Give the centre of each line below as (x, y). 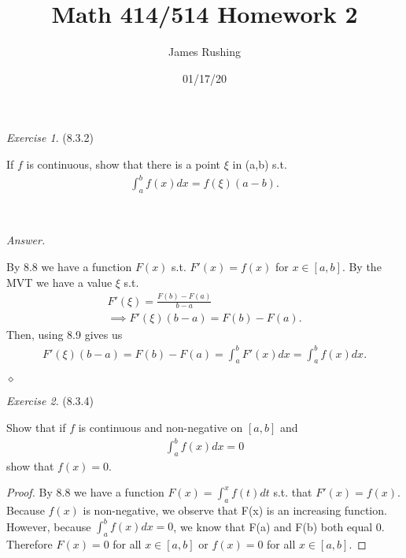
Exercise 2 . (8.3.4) (50, 401)
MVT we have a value (59, 282)
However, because (49, 526)
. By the (362, 267)
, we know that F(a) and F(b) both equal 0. (279, 526)
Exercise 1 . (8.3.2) (50, 138)
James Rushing (205, 52)
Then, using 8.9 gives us (65, 335)
